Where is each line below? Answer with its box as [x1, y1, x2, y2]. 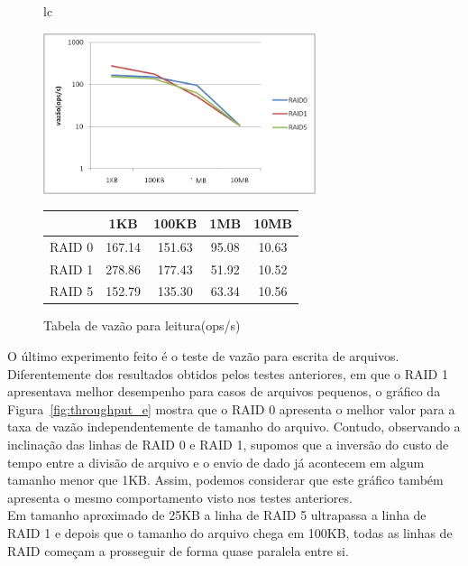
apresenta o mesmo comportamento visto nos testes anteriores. [7, 487, 353, 506]
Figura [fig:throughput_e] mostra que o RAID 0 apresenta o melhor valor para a [7, 399, 455, 418]
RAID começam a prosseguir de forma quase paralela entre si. [7, 541, 349, 560]
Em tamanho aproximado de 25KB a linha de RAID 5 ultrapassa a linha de [7, 506, 427, 524]
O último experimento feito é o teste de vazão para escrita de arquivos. [7, 347, 399, 366]
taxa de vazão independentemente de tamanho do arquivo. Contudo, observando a [7, 417, 461, 436]
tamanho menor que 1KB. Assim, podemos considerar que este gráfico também [7, 470, 444, 489]
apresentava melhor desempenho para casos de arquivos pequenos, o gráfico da [7, 382, 441, 401]
